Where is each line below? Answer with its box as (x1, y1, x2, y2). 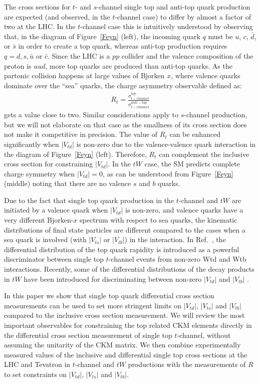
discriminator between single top (4, 254, 104, 264)
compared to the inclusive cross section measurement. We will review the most (4, 310, 245, 320)
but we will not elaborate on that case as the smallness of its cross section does (4, 119, 247, 129)
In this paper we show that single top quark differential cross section (4, 290, 214, 301)
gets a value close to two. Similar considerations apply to (4, 109, 179, 120)
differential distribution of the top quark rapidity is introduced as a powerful (4, 244, 239, 254)
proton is (4, 60, 32, 71)
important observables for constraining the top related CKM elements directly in (4, 320, 252, 330)
